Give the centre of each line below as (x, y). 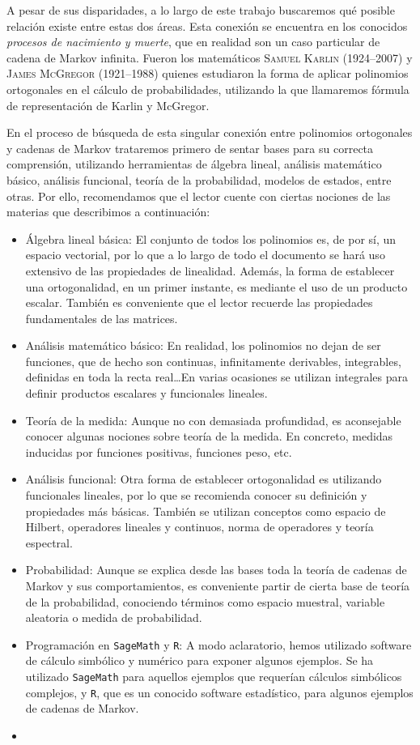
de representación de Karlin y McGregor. (108, 105)
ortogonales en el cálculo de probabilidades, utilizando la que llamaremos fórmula (208, 89)
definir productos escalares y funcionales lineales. (146, 393)
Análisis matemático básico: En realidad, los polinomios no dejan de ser (203, 345)
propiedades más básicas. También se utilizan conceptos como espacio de (206, 511)
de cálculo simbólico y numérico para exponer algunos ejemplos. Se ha (199, 660)
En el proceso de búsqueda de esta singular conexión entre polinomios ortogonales (210, 132)
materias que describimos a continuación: (108, 212)
